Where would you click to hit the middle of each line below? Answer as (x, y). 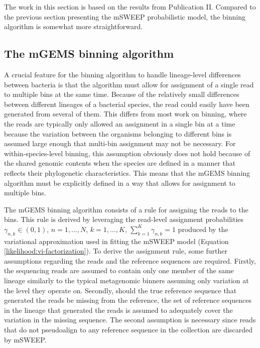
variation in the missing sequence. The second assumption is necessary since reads (130, 320)
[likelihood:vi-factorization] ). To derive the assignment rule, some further (116, 251)
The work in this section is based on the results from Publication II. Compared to (130, 7)
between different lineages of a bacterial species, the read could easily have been (127, 104)
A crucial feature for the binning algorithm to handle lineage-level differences (122, 74)
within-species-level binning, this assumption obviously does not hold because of (127, 153)
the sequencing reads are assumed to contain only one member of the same (119, 270)
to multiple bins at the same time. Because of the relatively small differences (122, 94)
